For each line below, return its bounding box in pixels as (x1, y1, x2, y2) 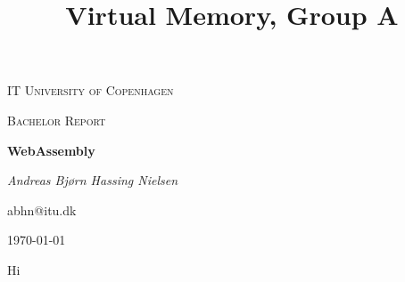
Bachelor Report (7, 110, 106, 129)
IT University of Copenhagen (7, 81, 174, 100)
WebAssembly (7, 141, 95, 159)
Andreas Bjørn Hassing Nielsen (7, 171, 178, 189)
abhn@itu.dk (7, 200, 77, 219)
